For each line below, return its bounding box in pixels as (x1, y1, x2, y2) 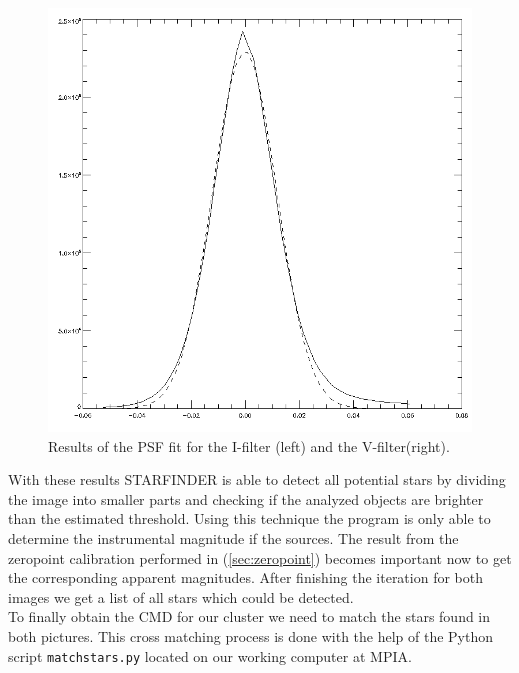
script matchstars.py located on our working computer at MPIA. (8, 645, 412, 666)
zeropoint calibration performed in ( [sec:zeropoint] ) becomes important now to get (8, 547, 512, 568)
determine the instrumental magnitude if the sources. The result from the (8, 527, 459, 548)
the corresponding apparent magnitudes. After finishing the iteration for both (8, 567, 483, 588)
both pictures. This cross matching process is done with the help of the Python (8, 625, 494, 646)
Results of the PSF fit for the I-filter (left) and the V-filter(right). (48, 435, 450, 456)
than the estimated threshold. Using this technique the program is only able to (8, 508, 491, 529)
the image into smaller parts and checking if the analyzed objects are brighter (8, 488, 484, 509)
